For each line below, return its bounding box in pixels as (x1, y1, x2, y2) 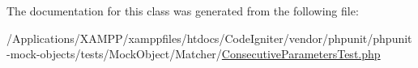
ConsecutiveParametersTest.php (221, 45, 381, 62)
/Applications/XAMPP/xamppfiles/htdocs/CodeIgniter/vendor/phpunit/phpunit (6, 29, 412, 46)
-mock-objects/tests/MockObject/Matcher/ (6, 45, 222, 62)
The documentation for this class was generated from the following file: (6, 2, 359, 19)
